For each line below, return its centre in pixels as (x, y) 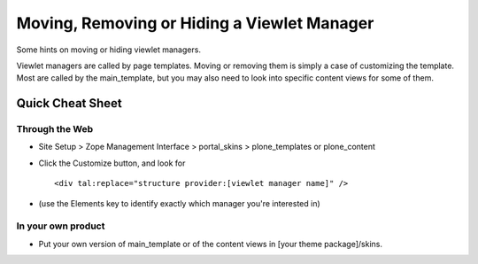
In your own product (61, 226)
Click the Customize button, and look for (112, 163)
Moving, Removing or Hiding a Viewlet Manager (195, 23)
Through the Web (55, 129)
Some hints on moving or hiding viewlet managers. (108, 50)
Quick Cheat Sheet (69, 103)
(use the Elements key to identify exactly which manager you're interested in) (179, 203)
